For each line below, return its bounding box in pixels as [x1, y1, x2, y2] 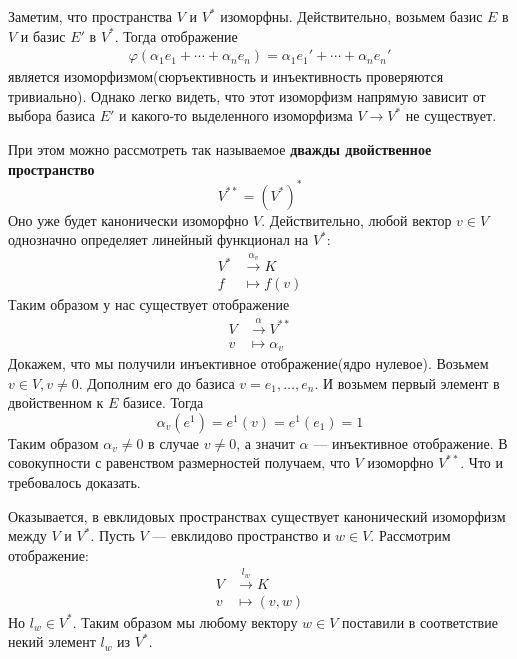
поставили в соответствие [342, 611, 498, 632]
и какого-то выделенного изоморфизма [119, 105, 353, 126]
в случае [148, 432, 200, 453]
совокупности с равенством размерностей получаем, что [8, 452, 350, 473]
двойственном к [8, 392, 104, 413]
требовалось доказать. [8, 472, 141, 493]
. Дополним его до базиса [78, 372, 235, 393]
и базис [20, 25, 66, 46]
